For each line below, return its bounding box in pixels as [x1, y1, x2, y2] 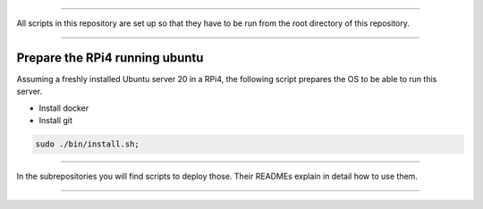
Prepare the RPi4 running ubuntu [16, 50, 204, 65]
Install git [38, 115, 73, 126]
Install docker [38, 103, 89, 113]
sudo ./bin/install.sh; [35, 139, 140, 149]
